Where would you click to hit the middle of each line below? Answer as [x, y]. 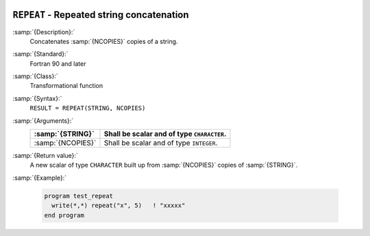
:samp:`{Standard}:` [40, 54]
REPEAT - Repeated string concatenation [101, 15]
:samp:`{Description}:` [44, 32]
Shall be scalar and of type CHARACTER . [165, 134]
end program [64, 215]
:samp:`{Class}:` [35, 76]
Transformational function [66, 86]
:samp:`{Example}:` [40, 178]
